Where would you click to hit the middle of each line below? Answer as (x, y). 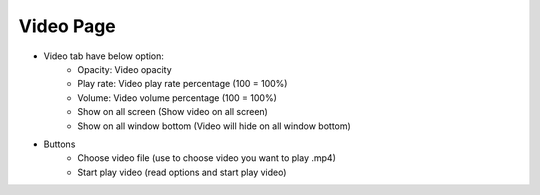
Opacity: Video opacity (124, 69)
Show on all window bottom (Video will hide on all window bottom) (214, 126)
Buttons (59, 144)
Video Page (67, 26)
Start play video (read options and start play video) (182, 172)
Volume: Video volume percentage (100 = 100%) (177, 97)
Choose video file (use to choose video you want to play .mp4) (207, 158)
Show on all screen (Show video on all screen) (173, 112)
